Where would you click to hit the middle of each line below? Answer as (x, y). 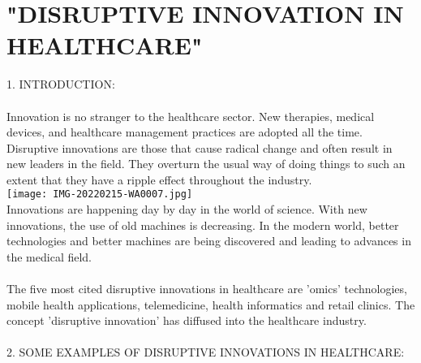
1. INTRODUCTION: (61, 84)
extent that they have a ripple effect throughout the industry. (159, 179)
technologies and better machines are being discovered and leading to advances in (209, 241)
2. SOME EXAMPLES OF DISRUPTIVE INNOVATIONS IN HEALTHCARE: (206, 352)
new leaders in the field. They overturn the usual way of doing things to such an (206, 164)
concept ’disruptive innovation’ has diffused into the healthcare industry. (187, 320)
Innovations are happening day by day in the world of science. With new (187, 209)
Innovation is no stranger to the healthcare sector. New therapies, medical (191, 116)
